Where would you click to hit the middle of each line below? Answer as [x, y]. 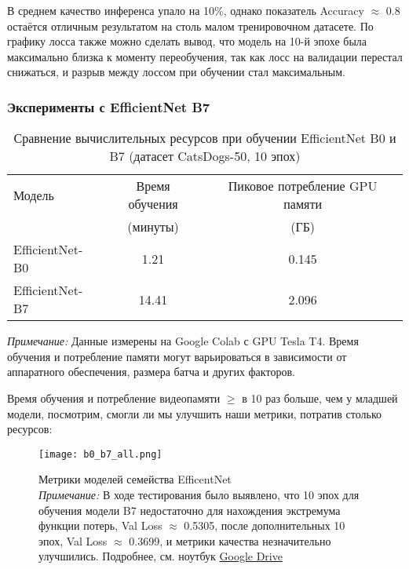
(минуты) [153, 227]
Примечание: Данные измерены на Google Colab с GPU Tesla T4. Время [183, 341]
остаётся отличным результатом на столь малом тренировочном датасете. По [190, 26]
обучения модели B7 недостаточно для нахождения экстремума [190, 510]
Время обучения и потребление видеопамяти [114, 398]
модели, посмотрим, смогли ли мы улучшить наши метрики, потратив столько [195, 413]
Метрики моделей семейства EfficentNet [135, 479]
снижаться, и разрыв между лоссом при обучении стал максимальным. [176, 72]
